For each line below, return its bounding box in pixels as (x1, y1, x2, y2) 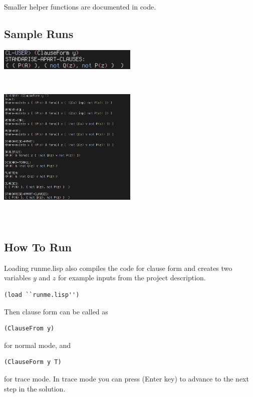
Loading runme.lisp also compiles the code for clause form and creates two (4, 262, 232, 273)
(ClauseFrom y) (4, 325, 55, 332)
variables (4, 272, 31, 283)
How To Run (4, 239, 72, 254)
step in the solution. (4, 383, 66, 393)
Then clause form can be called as (4, 306, 108, 316)
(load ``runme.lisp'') (4, 291, 80, 298)
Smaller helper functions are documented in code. (4, 2, 156, 12)
